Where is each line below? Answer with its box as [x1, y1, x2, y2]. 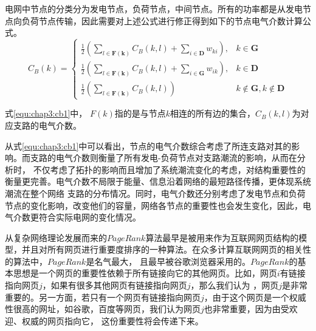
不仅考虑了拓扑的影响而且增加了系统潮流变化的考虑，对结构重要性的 [33, 163, 306, 176]
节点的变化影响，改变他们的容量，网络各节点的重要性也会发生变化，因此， [5, 199, 303, 211]
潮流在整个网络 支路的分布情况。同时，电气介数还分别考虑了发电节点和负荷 [5, 186, 306, 199]
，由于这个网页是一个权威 [204, 290, 306, 303]
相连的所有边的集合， [170, 107, 256, 120]
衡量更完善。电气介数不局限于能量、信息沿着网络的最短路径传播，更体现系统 [5, 175, 311, 188]
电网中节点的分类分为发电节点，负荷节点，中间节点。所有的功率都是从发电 [5, 2, 303, 15]
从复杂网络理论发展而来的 [5, 231, 107, 244]
